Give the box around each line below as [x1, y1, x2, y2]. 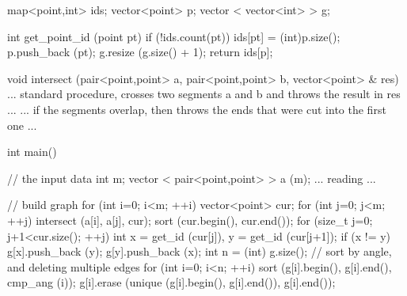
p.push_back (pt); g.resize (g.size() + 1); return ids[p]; [7, 44, 273, 60]
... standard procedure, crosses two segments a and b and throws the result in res [7, 85, 401, 102]
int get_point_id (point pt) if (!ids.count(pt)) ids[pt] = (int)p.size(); [7, 28, 340, 44]
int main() [7, 143, 57, 160]
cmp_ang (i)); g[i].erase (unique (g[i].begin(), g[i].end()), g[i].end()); [7, 274, 336, 290]
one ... [7, 116, 37, 133]
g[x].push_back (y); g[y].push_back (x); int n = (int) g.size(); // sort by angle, [7, 243, 392, 260]
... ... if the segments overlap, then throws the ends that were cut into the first [7, 101, 386, 117]
